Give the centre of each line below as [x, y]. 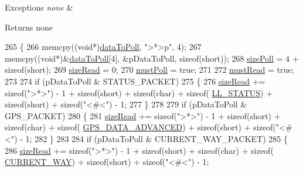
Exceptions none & [39, 7]
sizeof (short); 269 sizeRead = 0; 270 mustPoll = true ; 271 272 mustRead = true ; [149, 70]
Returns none [29, 27]
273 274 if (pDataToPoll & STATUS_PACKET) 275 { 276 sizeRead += [135, 81]
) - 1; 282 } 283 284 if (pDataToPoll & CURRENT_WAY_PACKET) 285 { [151, 138]
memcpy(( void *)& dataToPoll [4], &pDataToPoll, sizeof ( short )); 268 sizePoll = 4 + [152, 58]
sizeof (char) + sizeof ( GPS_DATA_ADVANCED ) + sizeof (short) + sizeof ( [140, 127]
